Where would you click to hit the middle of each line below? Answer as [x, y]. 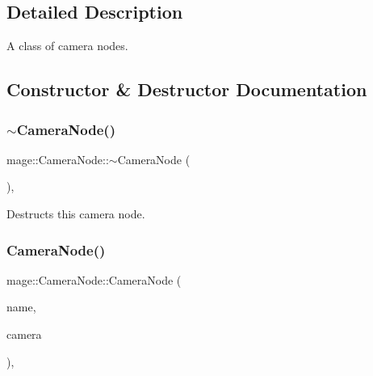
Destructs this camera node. [76, 213]
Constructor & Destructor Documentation [187, 89]
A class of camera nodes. [67, 46]
